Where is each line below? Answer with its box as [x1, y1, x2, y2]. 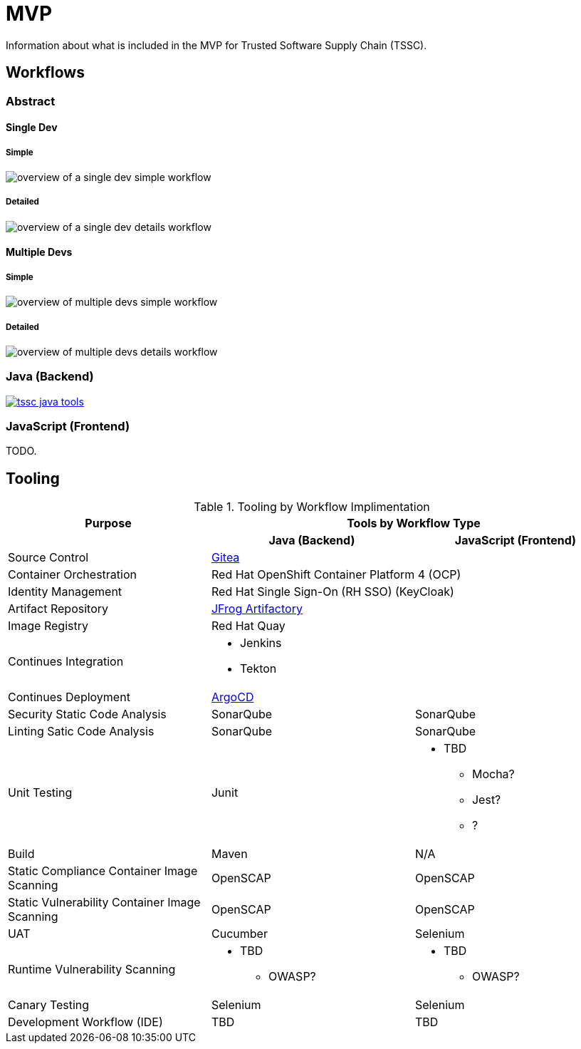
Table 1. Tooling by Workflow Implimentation [194, 500, 430, 515]
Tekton [239, 661, 277, 676]
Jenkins [239, 636, 282, 651]
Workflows [6, 63, 85, 82]
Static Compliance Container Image [8, 864, 198, 879]
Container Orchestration [8, 567, 137, 582]
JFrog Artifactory [211, 601, 303, 616]
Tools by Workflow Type [347, 516, 481, 531]
